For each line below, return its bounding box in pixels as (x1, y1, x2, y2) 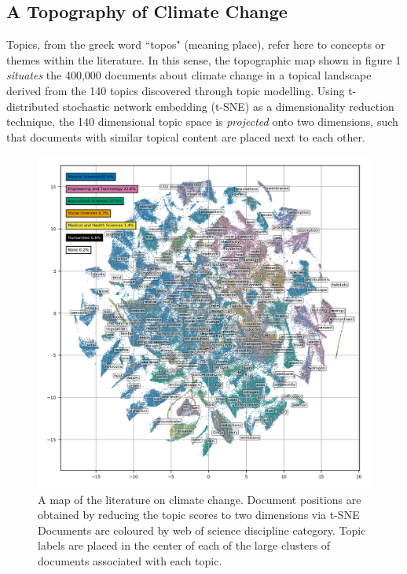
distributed (6, 98, 60, 114)
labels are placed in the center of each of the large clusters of (38, 537, 331, 554)
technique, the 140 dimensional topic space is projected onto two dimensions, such (6, 113, 398, 130)
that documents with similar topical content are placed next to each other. (6, 128, 365, 145)
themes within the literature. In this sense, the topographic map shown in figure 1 (6, 51, 401, 68)
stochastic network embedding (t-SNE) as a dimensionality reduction (62, 98, 394, 114)
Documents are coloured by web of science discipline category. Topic (38, 521, 366, 538)
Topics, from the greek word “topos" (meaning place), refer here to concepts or (6, 36, 386, 53)
